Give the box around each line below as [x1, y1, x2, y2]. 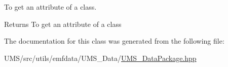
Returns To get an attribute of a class [4, 18, 122, 29]
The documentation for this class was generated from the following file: [4, 36, 224, 46]
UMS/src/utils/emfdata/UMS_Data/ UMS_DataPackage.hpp [4, 52, 197, 63]
